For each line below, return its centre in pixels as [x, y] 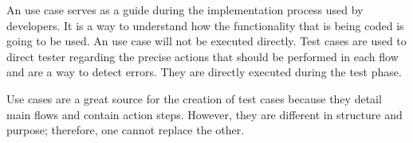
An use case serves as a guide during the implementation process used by [185, 10]
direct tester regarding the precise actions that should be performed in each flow [203, 56]
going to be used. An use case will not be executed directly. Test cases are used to [206, 41]
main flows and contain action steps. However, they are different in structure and [205, 114]
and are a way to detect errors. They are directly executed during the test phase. [204, 72]
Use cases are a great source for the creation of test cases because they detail [194, 98]
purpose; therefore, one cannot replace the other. [126, 130]
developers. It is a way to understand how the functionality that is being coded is [205, 25]
